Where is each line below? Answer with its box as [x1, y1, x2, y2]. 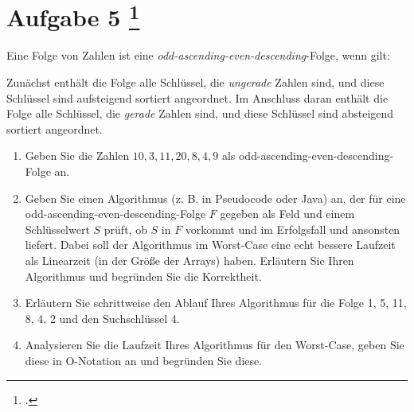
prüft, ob [103, 220, 147, 237]
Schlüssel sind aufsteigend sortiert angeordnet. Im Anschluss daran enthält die [6, 89, 389, 106]
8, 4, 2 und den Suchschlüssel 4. [25, 309, 180, 326]
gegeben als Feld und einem [220, 205, 355, 222]
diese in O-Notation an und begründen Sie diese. [25, 352, 263, 368]
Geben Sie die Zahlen [25, 147, 130, 164]
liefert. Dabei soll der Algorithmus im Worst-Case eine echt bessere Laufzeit [25, 236, 396, 253]
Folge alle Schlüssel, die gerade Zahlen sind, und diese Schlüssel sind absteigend [6, 105, 394, 122]
